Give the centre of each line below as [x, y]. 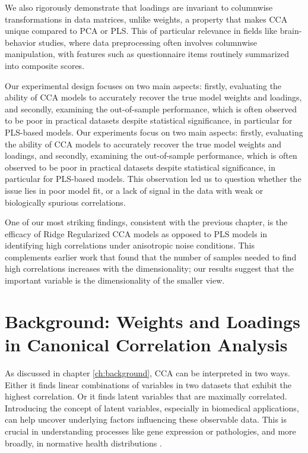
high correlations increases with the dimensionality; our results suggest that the [149, 268]
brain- [291, 31]
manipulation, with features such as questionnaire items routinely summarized [147, 54]
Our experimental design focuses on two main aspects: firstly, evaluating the [143, 85]
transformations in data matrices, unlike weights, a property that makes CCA [146, 19]
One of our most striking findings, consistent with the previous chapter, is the [146, 222]
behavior [20, 42]
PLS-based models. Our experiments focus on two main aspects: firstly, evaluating [154, 132]
